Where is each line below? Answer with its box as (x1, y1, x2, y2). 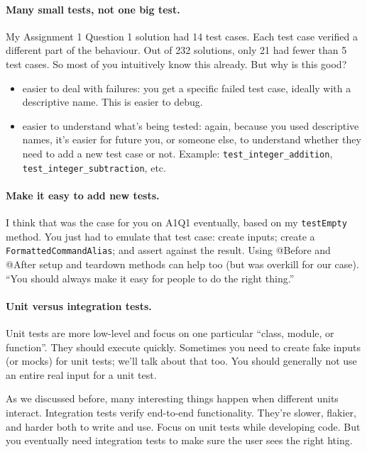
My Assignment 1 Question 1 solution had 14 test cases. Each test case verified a (6, 28, 358, 43)
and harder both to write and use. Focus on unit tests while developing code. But (6, 419, 361, 434)
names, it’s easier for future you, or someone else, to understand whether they (22, 132, 361, 147)
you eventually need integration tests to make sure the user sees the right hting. (6, 433, 353, 448)
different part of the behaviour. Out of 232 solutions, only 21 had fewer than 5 (6, 43, 347, 57)
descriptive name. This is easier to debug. (22, 94, 203, 109)
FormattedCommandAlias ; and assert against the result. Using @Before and (6, 243, 331, 258)
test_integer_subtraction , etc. (22, 160, 166, 175)
